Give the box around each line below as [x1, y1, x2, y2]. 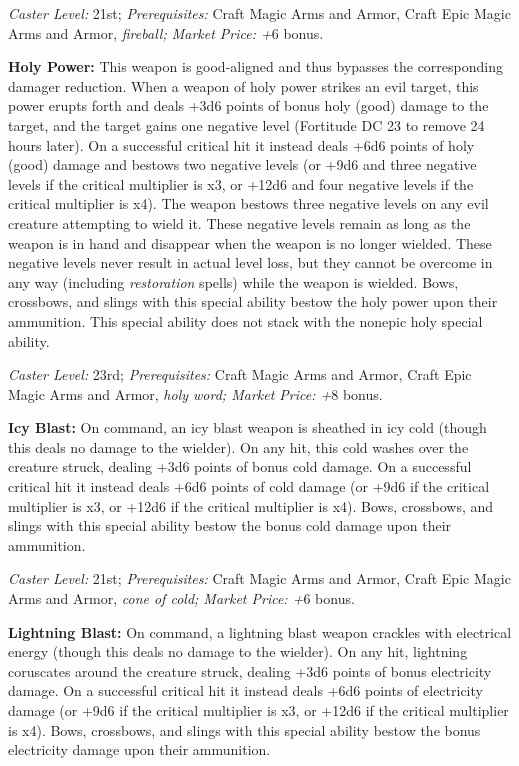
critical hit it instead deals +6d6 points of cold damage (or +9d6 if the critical [8, 476, 490, 497]
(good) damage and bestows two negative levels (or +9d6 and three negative [8, 154, 477, 175]
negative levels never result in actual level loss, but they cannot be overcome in [8, 252, 493, 273]
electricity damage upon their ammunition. [8, 739, 271, 760]
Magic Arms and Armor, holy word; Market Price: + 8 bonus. [8, 383, 383, 404]
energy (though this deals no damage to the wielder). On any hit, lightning [8, 641, 468, 662]
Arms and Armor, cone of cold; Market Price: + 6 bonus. [8, 588, 355, 609]
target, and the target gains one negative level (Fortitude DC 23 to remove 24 [8, 114, 485, 135]
